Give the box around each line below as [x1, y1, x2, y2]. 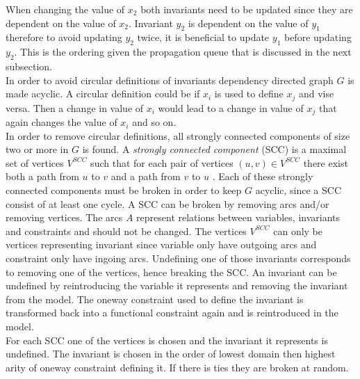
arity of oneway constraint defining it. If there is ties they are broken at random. [6, 360, 349, 374]
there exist [303, 155, 348, 170]
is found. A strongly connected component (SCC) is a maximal [82, 142, 347, 156]
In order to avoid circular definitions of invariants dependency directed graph [6, 72, 334, 87]
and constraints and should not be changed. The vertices [6, 223, 247, 238]
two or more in [6, 142, 69, 156]
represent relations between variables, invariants [136, 210, 341, 225]
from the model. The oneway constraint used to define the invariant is [6, 291, 304, 306]
